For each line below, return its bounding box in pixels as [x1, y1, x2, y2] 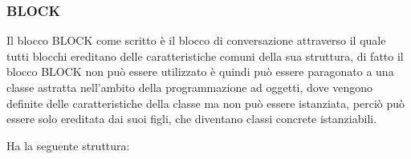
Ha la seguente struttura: [6, 137, 130, 153]
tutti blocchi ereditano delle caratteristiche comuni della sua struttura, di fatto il [6, 47, 404, 64]
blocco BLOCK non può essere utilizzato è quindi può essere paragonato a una [6, 63, 394, 80]
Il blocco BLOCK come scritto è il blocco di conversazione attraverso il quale [6, 32, 386, 49]
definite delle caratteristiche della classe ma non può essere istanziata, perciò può [6, 94, 405, 111]
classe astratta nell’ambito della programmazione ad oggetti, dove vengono [6, 79, 373, 95]
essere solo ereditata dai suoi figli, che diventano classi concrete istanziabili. [6, 110, 377, 127]
